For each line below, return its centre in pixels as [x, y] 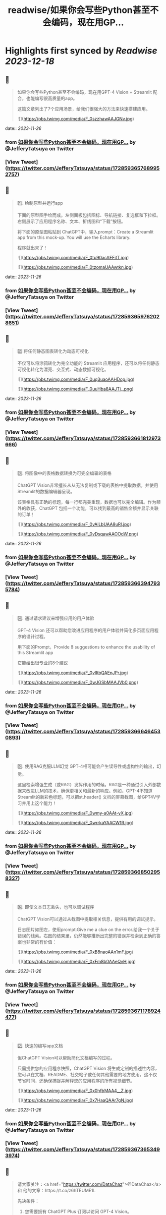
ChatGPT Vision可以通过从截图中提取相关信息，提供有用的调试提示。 [88, 919]
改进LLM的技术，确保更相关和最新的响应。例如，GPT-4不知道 [89, 791]
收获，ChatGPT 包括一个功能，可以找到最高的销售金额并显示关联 [92, 508]
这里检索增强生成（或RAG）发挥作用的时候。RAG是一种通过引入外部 [87, 785]
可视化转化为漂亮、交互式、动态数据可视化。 [63, 369]
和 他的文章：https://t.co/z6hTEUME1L [56, 1191]
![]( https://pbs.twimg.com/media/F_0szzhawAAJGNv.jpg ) [76, 119]
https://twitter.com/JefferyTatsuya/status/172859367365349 [83, 1150]
